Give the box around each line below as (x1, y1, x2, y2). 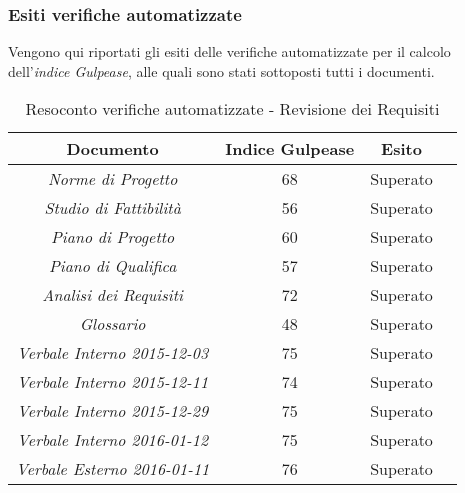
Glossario (79, 312, 146, 336)
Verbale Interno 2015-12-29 (17, 399, 209, 423)
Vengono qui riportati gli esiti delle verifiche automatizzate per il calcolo (8, 41, 451, 62)
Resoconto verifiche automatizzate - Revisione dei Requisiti (25, 97, 440, 121)
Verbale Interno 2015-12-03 (17, 341, 209, 365)
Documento (66, 137, 159, 161)
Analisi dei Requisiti (42, 283, 183, 307)
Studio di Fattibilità (44, 196, 181, 220)
